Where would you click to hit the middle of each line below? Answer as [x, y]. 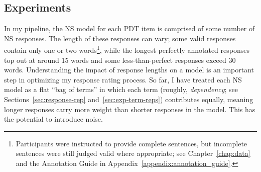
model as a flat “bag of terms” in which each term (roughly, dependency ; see [121, 89]
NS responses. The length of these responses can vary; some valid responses [120, 38]
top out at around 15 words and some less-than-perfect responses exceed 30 [120, 60]
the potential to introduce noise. [53, 119]
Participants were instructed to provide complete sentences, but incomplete [132, 143]
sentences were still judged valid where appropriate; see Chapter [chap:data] [133, 153]
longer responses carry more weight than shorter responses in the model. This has [130, 109]
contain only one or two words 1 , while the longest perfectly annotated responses [127, 49]
